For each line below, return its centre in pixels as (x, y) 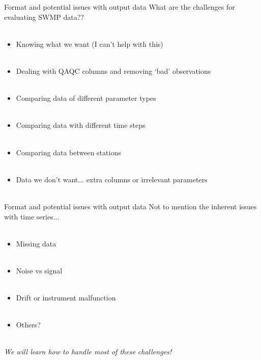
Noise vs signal (39, 270)
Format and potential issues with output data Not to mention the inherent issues (130, 206)
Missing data (36, 243)
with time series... (32, 216)
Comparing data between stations (68, 152)
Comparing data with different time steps (81, 125)
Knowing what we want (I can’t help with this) (90, 44)
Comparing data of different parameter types (86, 98)
